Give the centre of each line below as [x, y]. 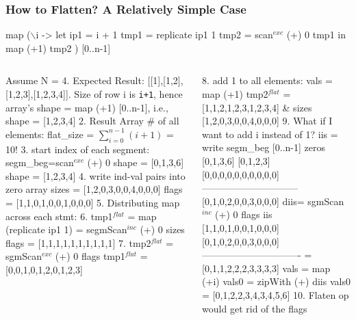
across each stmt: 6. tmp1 [59, 216]
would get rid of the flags [255, 308]
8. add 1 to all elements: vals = [267, 80]
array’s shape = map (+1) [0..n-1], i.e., [87, 107]
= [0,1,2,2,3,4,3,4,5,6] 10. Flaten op [276, 294]
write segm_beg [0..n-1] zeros [264, 147]
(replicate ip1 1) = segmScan [66, 229]
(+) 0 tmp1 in [316, 35]
